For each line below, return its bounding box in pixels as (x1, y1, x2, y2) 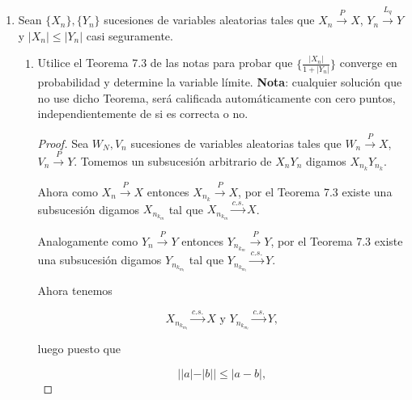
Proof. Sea (37, 134, 89, 151)
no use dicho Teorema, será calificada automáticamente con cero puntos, (37, 89, 396, 106)
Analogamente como (37, 232, 138, 249)
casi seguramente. (86, 27, 173, 44)
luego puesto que (37, 340, 121, 357)
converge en (339, 54, 397, 71)
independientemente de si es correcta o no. (37, 105, 248, 122)
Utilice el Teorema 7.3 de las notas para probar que (37, 54, 293, 71)
